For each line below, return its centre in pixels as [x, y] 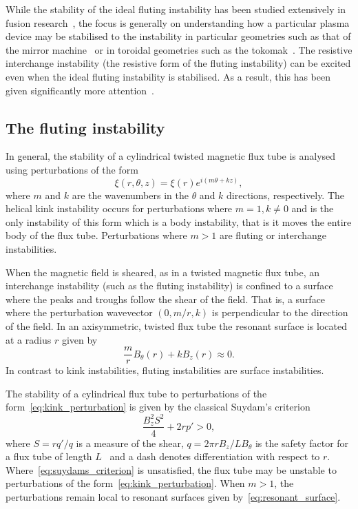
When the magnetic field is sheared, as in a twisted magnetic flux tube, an [163, 272]
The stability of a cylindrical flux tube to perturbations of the [136, 393]
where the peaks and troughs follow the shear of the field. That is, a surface [166, 299]
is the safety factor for [302, 443]
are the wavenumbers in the [130, 195]
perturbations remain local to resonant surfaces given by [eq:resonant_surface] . [173, 496]
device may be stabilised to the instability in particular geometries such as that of [178, 36]
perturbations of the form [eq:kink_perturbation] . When [125, 483]
